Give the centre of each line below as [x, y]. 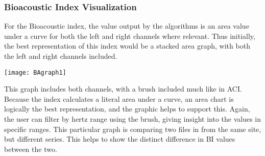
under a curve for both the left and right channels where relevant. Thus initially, [130, 36]
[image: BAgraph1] [35, 72]
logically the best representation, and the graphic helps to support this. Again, [127, 109]
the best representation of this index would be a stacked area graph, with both [127, 46]
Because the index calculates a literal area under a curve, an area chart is [119, 98]
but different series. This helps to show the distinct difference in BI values [120, 139]
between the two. [31, 149]
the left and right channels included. [61, 56]
